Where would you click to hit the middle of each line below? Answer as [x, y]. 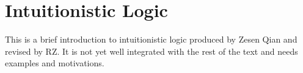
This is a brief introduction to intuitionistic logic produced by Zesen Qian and [151, 39]
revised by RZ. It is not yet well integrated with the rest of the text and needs [151, 51]
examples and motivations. [55, 63]
